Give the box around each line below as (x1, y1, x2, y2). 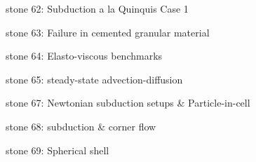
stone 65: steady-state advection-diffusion (6, 72, 183, 86)
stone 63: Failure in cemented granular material (6, 25, 210, 39)
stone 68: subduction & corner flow (6, 119, 156, 133)
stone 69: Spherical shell (6, 142, 109, 157)
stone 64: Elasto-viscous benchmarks (6, 48, 163, 63)
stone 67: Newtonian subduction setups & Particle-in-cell (6, 95, 250, 110)
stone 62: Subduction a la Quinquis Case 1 (6, 1, 189, 15)
